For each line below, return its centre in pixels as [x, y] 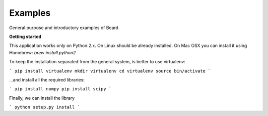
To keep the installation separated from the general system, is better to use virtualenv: [97, 62]
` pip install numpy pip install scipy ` [60, 89]
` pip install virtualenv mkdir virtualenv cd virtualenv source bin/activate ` [110, 71]
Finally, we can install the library [42, 98]
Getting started [25, 37]
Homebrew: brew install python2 [43, 52]
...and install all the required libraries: [47, 79]
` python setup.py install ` [45, 107]
